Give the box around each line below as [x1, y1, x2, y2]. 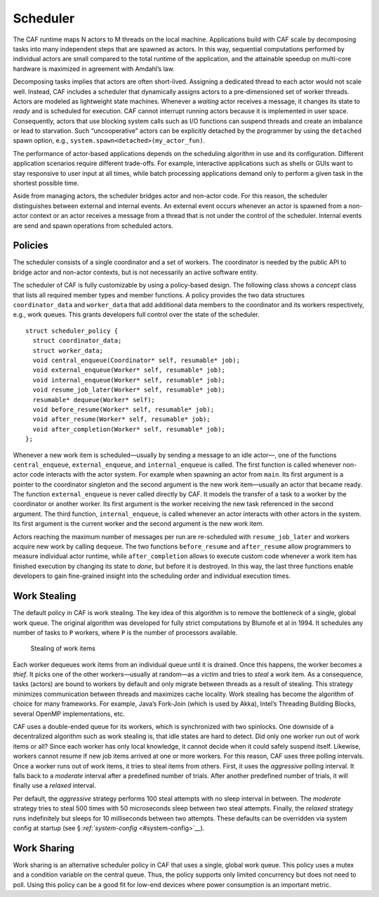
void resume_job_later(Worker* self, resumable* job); [32, 386, 226, 394]
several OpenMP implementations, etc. [13, 709, 126, 718]
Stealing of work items [30, 644, 96, 653]
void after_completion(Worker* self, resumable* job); [32, 425, 226, 433]
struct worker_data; [32, 347, 104, 354]
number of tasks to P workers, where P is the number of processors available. [13, 628, 238, 636]
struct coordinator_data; [32, 337, 122, 344]
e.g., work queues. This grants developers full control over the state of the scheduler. [13, 310, 260, 319]
